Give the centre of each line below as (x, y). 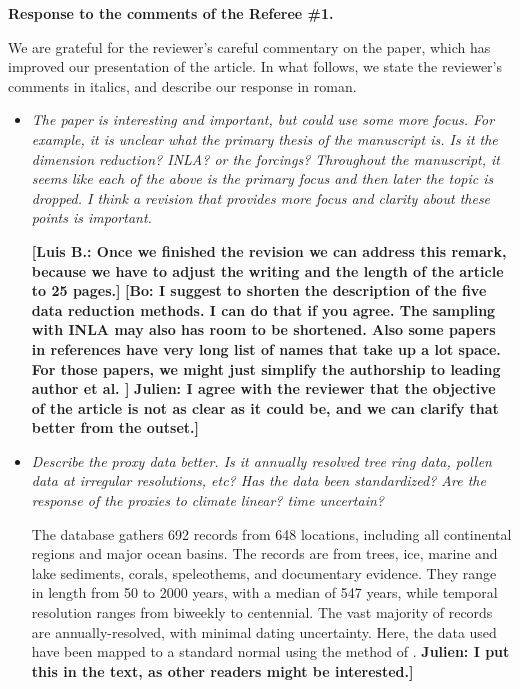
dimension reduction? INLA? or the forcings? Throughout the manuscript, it (265, 158)
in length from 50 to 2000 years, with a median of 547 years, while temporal (264, 592)
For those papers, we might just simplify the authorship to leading (266, 368)
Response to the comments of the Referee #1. (171, 13)
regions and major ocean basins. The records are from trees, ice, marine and (264, 553)
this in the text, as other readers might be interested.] (222, 670)
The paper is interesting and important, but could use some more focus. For (263, 119)
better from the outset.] (115, 427)
